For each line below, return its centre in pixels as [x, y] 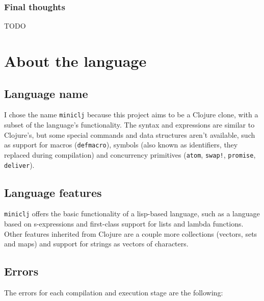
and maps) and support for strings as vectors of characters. [96, 244]
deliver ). [19, 165]
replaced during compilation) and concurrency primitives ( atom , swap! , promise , [130, 154]
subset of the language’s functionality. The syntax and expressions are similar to [129, 125]
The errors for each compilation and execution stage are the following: [114, 293]
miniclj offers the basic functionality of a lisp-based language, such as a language [132, 214]
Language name [46, 93]
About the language [75, 61]
